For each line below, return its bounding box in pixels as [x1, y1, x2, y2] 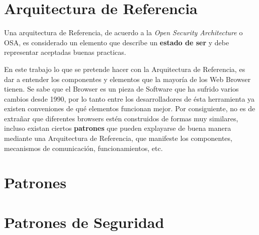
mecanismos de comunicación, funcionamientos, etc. [4, 142, 163, 153]
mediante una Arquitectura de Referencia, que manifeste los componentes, [4, 133, 232, 143]
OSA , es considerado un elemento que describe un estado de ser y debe [4, 37, 229, 47]
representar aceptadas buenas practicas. [4, 47, 126, 57]
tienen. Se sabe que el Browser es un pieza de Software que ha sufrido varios [4, 84, 239, 94]
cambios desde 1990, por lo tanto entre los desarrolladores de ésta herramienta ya [4, 93, 255, 104]
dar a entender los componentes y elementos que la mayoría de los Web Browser [4, 73, 251, 84]
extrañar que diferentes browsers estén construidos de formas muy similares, [4, 113, 238, 123]
